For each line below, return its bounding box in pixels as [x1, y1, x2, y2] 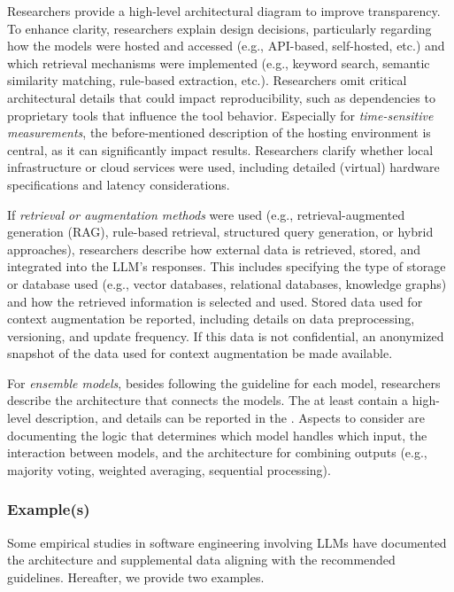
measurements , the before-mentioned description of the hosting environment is [7, 123, 431, 142]
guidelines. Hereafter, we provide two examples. [7, 567, 265, 586]
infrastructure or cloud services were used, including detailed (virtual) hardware [7, 158, 440, 176]
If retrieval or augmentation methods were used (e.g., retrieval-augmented [7, 205, 405, 223]
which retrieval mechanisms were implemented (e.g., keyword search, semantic [7, 53, 430, 72]
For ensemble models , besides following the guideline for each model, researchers [7, 373, 441, 392]
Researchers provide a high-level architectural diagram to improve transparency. [7, 2, 441, 19]
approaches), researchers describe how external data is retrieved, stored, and [7, 239, 421, 258]
